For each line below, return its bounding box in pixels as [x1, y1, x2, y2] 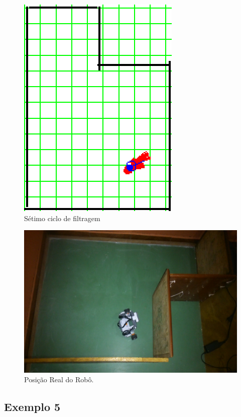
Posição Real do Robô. [24, 374, 94, 385]
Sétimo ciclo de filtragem [24, 213, 100, 223]
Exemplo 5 [4, 399, 61, 414]
